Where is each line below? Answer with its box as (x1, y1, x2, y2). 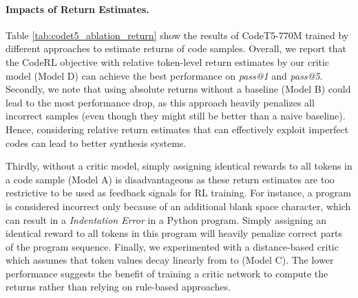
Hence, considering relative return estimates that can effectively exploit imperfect (6, 122, 349, 136)
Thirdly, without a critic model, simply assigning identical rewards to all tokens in (6, 159, 352, 173)
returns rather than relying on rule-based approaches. (6, 279, 231, 294)
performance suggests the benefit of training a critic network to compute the (6, 266, 328, 280)
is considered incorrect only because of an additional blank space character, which (6, 198, 351, 213)
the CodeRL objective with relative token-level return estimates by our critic (6, 54, 330, 69)
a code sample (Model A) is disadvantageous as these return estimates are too (6, 172, 335, 186)
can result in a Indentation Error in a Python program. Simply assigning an (6, 212, 326, 227)
